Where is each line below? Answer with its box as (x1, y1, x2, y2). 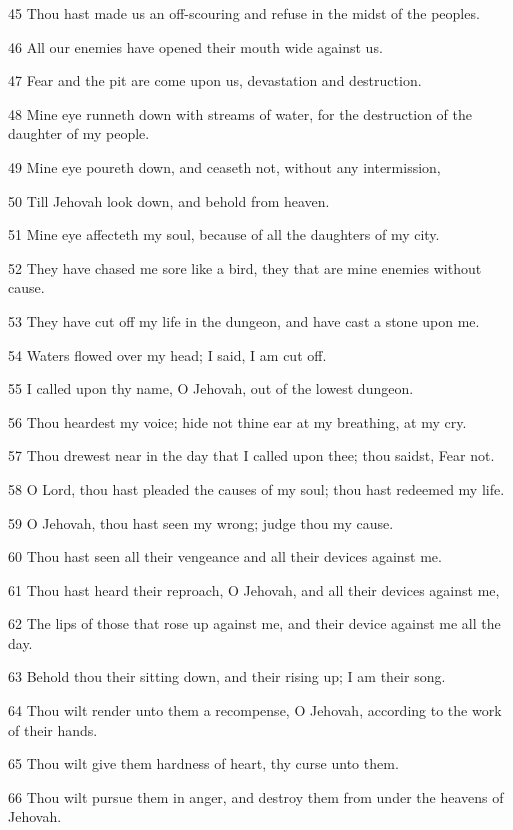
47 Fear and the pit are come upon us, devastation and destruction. (8, 70, 422, 91)
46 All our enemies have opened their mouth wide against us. (8, 36, 383, 57)
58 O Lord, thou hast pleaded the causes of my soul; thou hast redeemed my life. (8, 478, 505, 499)
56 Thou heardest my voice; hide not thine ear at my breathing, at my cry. (8, 411, 467, 432)
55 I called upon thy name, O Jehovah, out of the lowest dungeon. (8, 378, 414, 399)
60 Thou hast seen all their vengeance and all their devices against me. (8, 546, 442, 567)
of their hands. (8, 719, 98, 740)
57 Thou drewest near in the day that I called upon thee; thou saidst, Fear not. (8, 445, 495, 466)
